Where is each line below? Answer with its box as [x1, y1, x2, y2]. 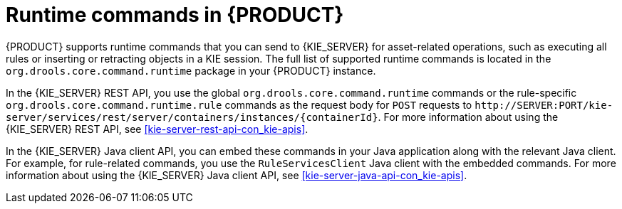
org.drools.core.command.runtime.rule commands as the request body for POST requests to [6, 98, 472, 111]
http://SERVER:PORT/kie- [475, 99, 613, 111]
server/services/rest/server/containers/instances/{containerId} [6, 111, 378, 123]
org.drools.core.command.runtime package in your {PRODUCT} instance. [6, 64, 376, 77]
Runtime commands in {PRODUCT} [6, 3, 344, 27]
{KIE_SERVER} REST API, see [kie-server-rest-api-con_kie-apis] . [6, 122, 309, 135]
